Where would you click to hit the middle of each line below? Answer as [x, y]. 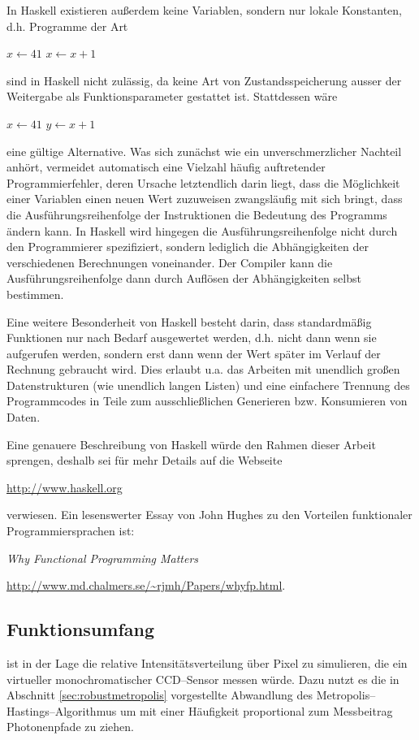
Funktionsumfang [81, 629]
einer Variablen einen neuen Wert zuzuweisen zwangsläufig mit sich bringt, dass [205, 199]
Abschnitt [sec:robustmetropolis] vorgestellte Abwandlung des [160, 695]
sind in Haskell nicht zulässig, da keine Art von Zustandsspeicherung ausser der [204, 80]
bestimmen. [35, 294]
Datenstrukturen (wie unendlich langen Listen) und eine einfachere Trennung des [208, 385]
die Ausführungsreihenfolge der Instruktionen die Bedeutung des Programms [197, 214]
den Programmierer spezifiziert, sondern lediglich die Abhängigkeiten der [188, 247]
